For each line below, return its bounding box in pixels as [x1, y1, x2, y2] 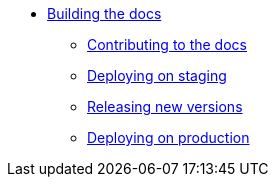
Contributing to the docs [87, 36, 247, 53]
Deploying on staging [87, 67, 227, 84]
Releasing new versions [87, 98, 243, 115]
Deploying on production [87, 129, 250, 146]
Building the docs [47, 5, 162, 22]
